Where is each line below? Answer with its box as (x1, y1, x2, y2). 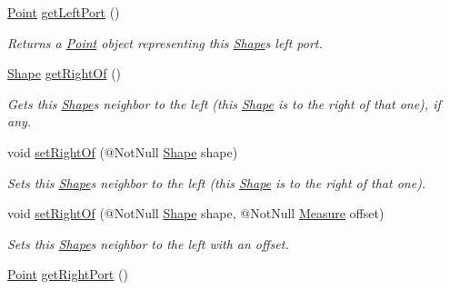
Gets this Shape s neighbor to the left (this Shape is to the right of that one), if (7, 94, 441, 113)
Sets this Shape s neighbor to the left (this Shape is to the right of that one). (7, 173, 426, 192)
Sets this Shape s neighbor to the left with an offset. (7, 234, 289, 253)
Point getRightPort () (7, 265, 128, 284)
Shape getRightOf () (7, 64, 122, 83)
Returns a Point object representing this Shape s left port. (7, 33, 323, 52)
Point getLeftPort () (7, 3, 120, 21)
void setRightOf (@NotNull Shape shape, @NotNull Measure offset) (7, 204, 385, 223)
